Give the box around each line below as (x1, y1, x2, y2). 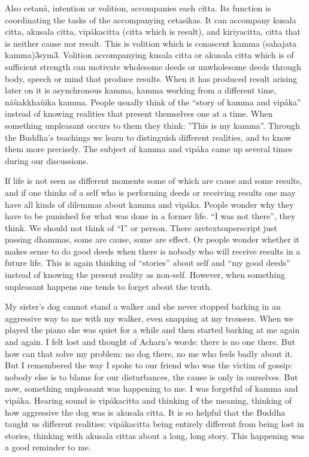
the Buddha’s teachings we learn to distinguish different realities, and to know (5, 131, 292, 143)
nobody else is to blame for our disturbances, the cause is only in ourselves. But (5, 370, 298, 383)
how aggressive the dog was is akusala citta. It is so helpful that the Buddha (5, 405, 286, 418)
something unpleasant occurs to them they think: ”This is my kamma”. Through (5, 119, 300, 131)
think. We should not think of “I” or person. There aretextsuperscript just (5, 221, 277, 234)
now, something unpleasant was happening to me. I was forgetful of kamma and (5, 382, 298, 395)
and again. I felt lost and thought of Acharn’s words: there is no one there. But (5, 335, 295, 348)
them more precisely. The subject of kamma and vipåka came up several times (5, 143, 293, 155)
